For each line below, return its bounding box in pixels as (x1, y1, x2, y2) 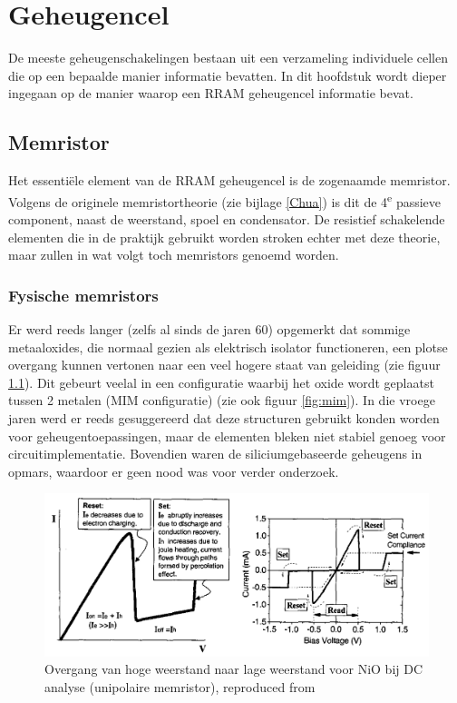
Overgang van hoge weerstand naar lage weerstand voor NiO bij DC (44, 659, 423, 678)
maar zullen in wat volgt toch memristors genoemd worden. (8, 245, 339, 264)
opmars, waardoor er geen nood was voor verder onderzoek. (8, 461, 339, 480)
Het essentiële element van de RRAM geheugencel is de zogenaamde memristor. (8, 171, 451, 190)
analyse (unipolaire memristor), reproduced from (44, 677, 316, 696)
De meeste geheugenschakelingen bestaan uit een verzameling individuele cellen (8, 48, 448, 67)
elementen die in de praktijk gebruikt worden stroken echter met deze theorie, (8, 227, 441, 246)
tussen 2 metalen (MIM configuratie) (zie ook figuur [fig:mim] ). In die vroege (8, 391, 435, 410)
